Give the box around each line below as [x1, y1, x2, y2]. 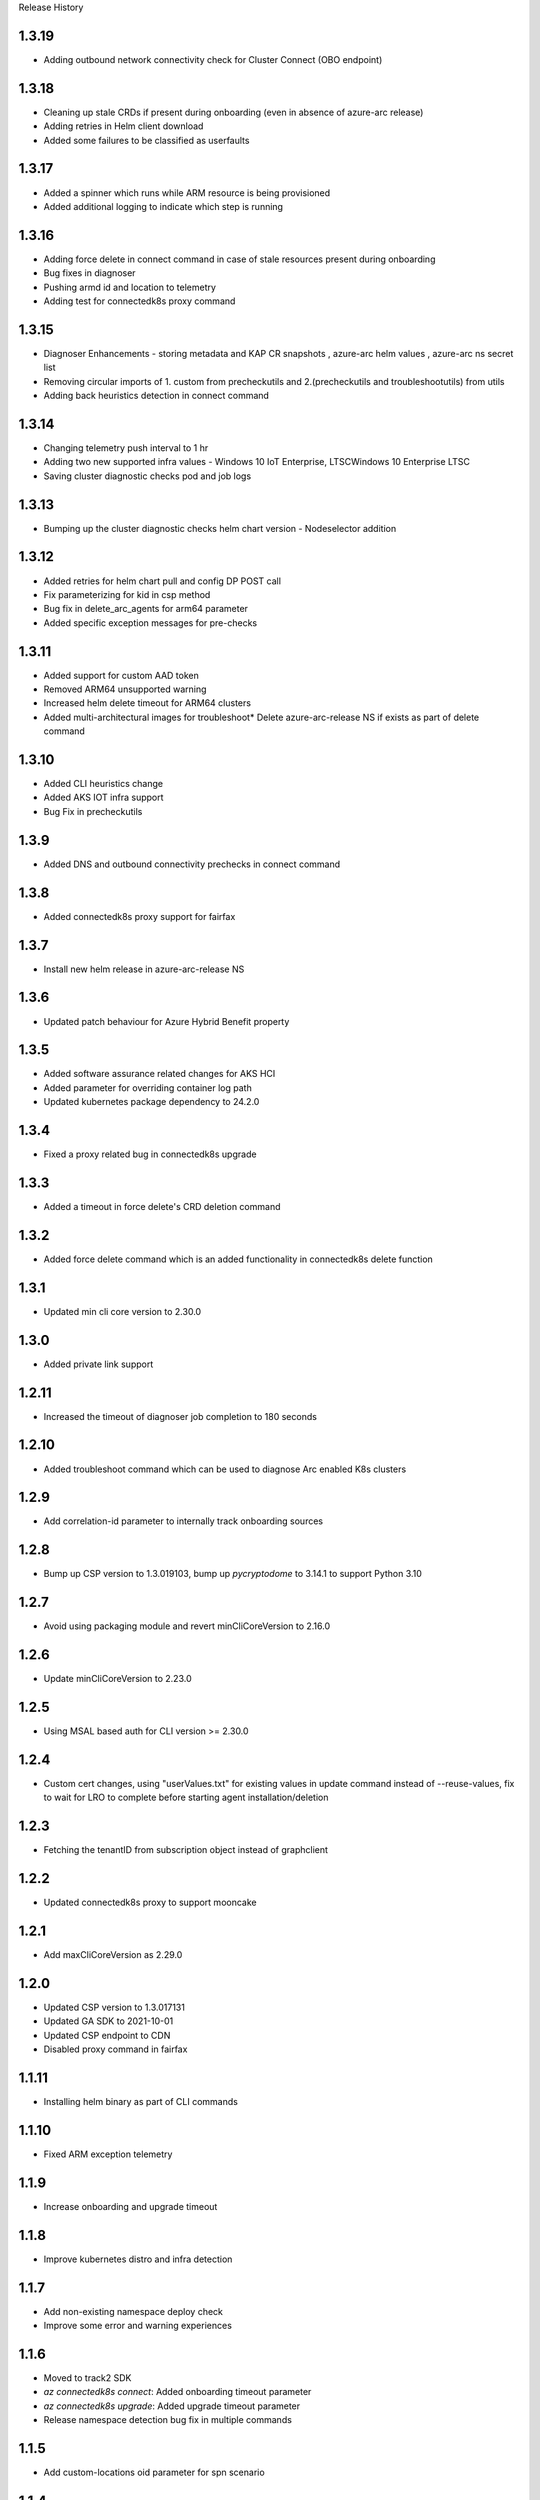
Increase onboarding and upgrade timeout [43, 2200, 218, 2212]
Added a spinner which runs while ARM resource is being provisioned [43, 186, 331, 199]
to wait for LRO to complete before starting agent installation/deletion [43, 1791, 329, 1804]
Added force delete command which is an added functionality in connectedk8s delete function [43, 1253, 434, 1265]
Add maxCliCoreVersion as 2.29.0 [43, 1949, 183, 1961]
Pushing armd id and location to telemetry [43, 281, 217, 293]
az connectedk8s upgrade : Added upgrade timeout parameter [43, 2400, 301, 2412]
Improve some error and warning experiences [43, 2320, 232, 2332]
